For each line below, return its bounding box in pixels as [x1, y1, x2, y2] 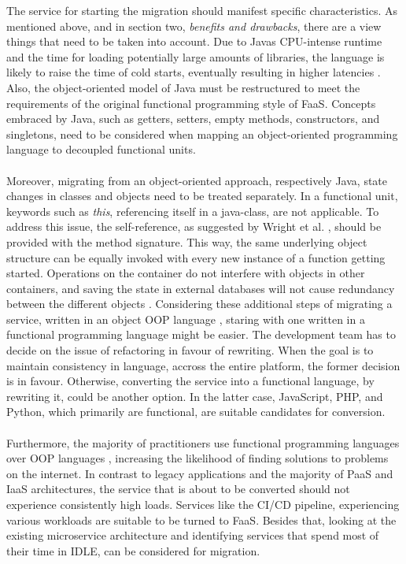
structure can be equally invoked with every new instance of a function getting [6, 249, 386, 265]
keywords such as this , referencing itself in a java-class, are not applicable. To [6, 202, 379, 219]
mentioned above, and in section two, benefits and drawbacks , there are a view [6, 17, 382, 34]
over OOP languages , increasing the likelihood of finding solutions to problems [6, 450, 389, 466]
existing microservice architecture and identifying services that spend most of [6, 527, 379, 544]
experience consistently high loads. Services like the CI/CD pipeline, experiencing [6, 496, 400, 512]
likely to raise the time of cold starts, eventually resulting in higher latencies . [6, 64, 381, 80]
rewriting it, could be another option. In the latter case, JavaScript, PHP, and [6, 388, 383, 404]
